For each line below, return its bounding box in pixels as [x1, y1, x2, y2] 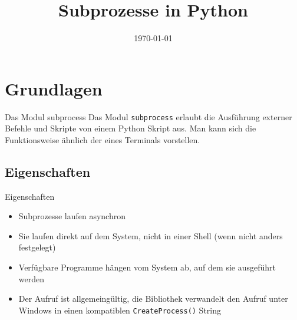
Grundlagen [5, 76, 103, 100]
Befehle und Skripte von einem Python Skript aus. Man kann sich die [5, 122, 256, 134]
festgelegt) [18, 241, 56, 253]
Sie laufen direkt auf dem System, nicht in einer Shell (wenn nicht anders [18, 229, 283, 242]
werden [18, 272, 45, 285]
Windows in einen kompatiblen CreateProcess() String [18, 303, 222, 316]
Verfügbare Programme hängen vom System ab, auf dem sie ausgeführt [18, 261, 276, 273]
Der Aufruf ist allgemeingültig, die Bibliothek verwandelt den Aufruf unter [18, 292, 288, 305]
